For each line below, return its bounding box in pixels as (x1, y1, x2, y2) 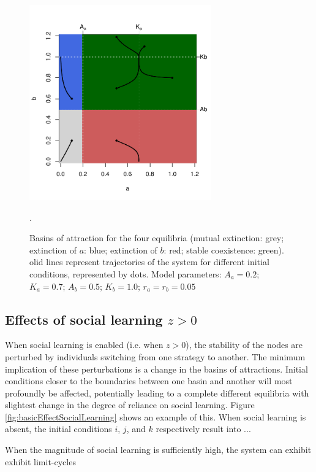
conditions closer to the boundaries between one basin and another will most (5, 374, 293, 387)
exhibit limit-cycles (5, 455, 76, 468)
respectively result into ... (156, 422, 251, 435)
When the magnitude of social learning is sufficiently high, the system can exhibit (5, 443, 312, 456)
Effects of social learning (5, 309, 163, 328)
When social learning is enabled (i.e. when (5, 338, 164, 351)
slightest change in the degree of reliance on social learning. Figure (5, 398, 255, 411)
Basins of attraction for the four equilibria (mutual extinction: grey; (29, 231, 284, 244)
